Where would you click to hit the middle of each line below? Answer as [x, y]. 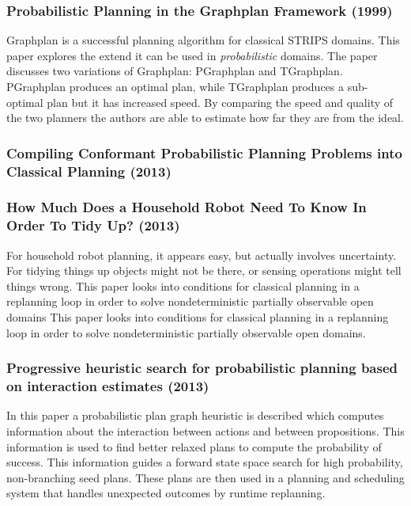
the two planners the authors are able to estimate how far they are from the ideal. [205, 118]
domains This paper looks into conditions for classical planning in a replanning [198, 317]
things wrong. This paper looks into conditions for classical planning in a [183, 285]
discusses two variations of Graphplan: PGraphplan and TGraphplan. [175, 71]
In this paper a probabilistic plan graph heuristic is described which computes [195, 415]
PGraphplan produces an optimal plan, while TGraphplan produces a [175, 86]
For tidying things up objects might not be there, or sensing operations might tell [204, 270]
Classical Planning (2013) [89, 171]
